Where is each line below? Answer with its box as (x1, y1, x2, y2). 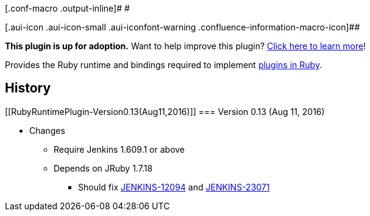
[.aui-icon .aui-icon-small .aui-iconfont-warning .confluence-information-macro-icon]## (5, 22, 360, 32)
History (5, 80, 51, 96)
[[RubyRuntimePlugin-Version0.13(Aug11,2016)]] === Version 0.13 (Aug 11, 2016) (5, 106, 325, 117)
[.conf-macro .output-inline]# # (5, 3, 130, 13)
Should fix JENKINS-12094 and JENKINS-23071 (78, 181, 270, 192)
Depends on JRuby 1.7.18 (54, 162, 153, 173)
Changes (29, 125, 65, 136)
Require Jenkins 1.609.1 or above (54, 144, 185, 155)
